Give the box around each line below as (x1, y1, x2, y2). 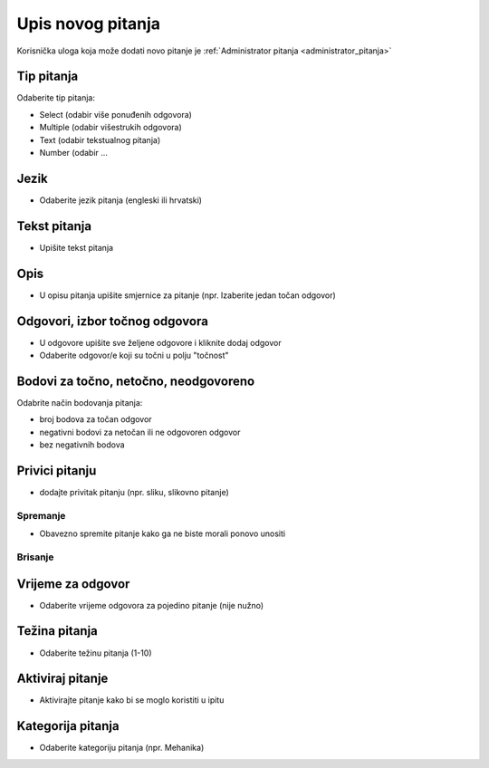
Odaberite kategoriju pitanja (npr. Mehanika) (39, 743, 205, 754)
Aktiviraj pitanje (16, 671, 109, 686)
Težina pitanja (16, 623, 99, 638)
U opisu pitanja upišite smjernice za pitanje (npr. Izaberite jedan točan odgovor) (39, 290, 337, 301)
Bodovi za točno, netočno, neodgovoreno (16, 373, 255, 389)
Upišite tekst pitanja (39, 242, 113, 253)
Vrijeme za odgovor (16, 576, 130, 591)
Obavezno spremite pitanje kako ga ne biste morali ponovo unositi (39, 528, 285, 539)
